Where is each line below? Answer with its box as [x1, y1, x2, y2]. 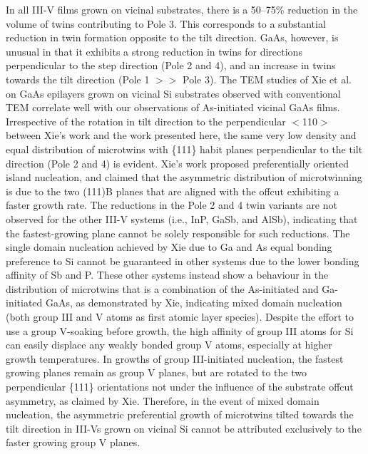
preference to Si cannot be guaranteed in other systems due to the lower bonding [6, 253, 359, 268]
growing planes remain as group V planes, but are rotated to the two [6, 365, 307, 380]
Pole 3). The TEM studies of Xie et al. [183, 71, 352, 86]
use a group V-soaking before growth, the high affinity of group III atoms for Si [6, 323, 354, 338]
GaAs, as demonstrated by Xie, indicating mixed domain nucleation [46, 295, 342, 310]
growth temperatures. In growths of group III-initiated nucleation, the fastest [6, 351, 344, 366]
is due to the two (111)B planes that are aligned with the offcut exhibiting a [6, 183, 339, 198]
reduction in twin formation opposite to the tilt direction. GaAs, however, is [6, 30, 339, 45]
